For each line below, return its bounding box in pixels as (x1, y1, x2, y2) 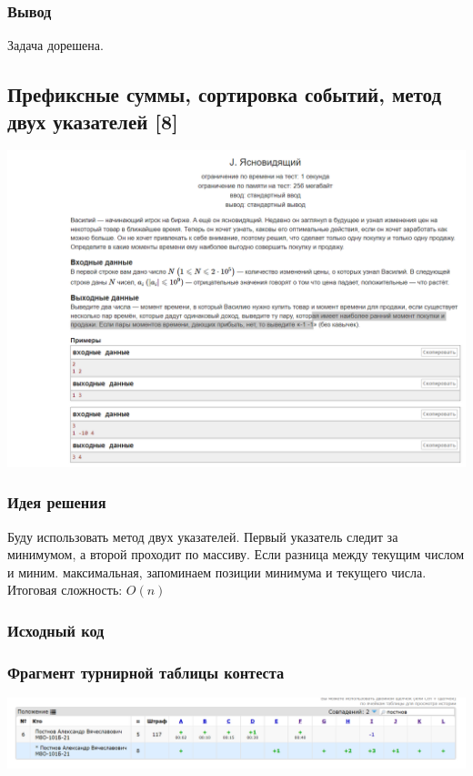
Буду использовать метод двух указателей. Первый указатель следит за (7, 526, 398, 546)
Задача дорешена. (7, 36, 104, 55)
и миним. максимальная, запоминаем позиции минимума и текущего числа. (7, 562, 427, 581)
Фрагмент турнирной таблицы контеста (7, 660, 285, 683)
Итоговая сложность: (7, 580, 123, 599)
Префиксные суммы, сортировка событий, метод (7, 80, 442, 108)
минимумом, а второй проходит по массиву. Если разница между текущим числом (7, 545, 465, 564)
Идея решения (7, 491, 106, 514)
